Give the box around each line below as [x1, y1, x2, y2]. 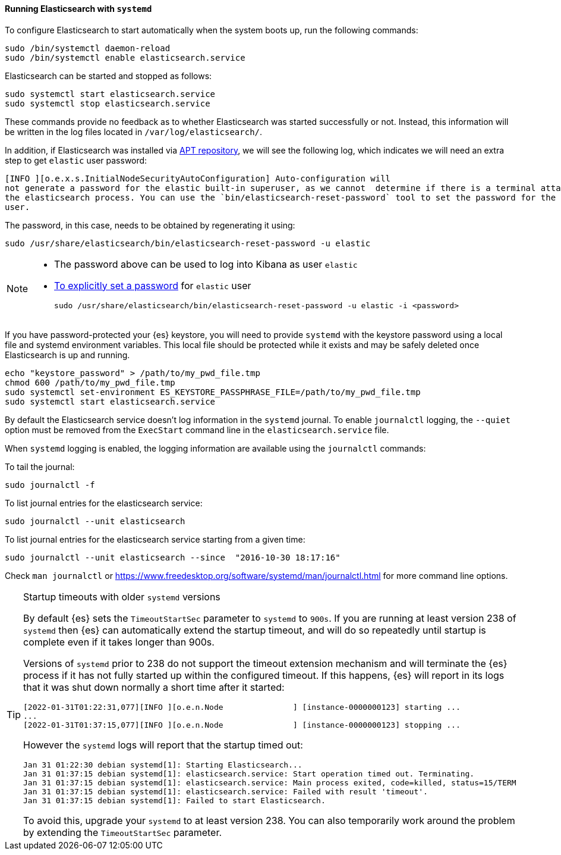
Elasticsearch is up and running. [5, 349, 130, 360]
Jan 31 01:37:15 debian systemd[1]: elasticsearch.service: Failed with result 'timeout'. [23, 787, 428, 796]
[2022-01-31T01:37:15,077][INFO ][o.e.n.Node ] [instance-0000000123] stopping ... [23, 720, 461, 729]
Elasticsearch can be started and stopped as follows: [5, 70, 212, 81]
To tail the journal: [5, 461, 75, 472]
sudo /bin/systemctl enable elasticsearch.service [5, 52, 245, 62]
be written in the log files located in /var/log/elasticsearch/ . [5, 126, 263, 137]
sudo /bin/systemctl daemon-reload [5, 43, 171, 53]
